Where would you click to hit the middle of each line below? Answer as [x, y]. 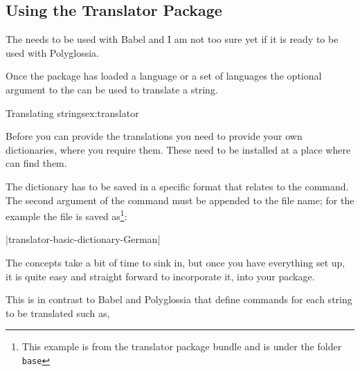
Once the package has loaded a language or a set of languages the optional [164, 76]
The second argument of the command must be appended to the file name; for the [180, 200]
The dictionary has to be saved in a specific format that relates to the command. [177, 186]
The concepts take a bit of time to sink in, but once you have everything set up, [175, 262]
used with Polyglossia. [52, 52]
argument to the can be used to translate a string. [112, 89]
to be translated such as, [58, 313]
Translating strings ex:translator [72, 112]
